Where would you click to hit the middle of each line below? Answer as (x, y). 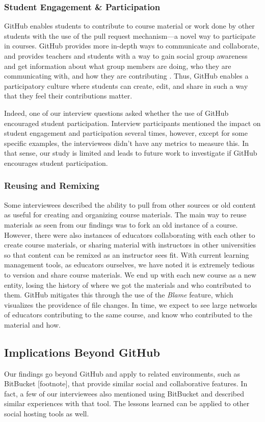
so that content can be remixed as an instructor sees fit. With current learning (127, 254)
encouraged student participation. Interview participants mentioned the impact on (132, 123)
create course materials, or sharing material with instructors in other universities (130, 245)
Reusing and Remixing (52, 185)
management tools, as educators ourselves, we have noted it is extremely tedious (129, 265)
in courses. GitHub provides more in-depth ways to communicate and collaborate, (132, 46)
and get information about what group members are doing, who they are (118, 66)
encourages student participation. (56, 163)
